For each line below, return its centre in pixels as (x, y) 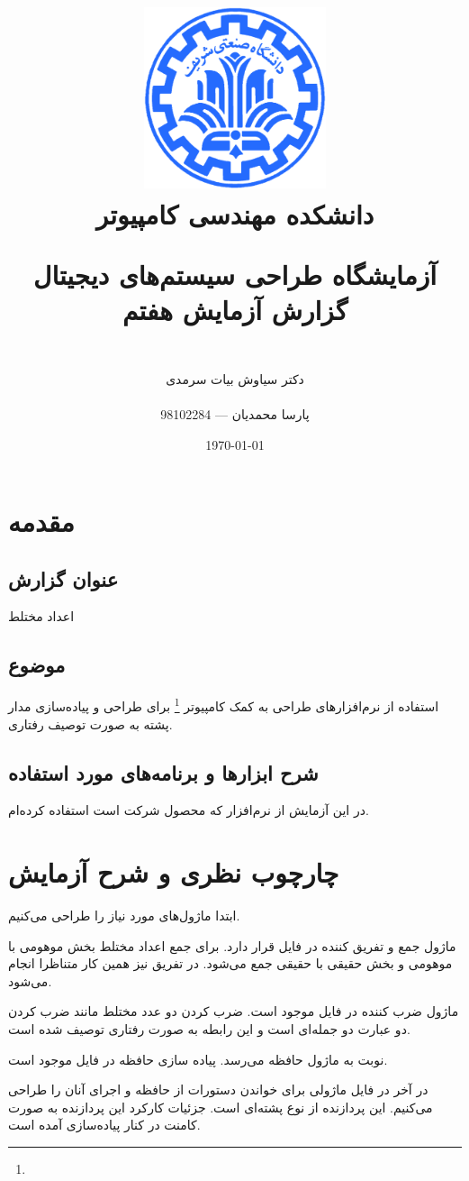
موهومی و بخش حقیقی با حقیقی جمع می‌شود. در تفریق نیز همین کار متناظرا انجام (230, 963)
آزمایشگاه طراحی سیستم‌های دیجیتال (235, 274)
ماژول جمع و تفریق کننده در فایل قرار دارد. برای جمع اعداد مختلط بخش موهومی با (232, 945)
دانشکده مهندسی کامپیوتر (235, 213)
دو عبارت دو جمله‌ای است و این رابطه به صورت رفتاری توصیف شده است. (209, 1029)
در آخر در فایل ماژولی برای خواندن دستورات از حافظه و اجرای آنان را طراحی (218, 1089)
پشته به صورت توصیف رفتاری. (90, 723)
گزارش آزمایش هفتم (235, 309)
